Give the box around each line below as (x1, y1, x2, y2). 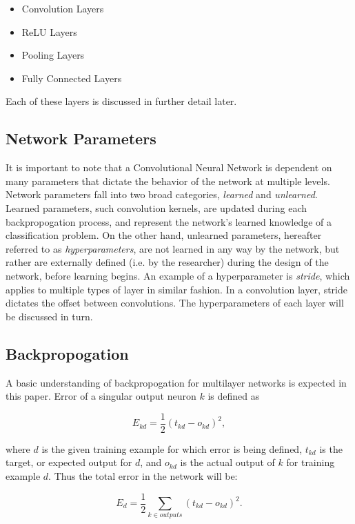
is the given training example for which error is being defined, (41, 441, 303, 456)
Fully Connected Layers (21, 70, 122, 85)
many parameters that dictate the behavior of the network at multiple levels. (6, 173, 330, 188)
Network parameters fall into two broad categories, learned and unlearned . (6, 187, 318, 202)
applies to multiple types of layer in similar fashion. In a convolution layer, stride (6, 282, 348, 296)
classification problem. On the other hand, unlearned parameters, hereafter (6, 228, 322, 242)
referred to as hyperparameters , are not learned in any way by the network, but (6, 241, 340, 255)
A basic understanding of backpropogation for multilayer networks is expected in (6, 375, 347, 389)
